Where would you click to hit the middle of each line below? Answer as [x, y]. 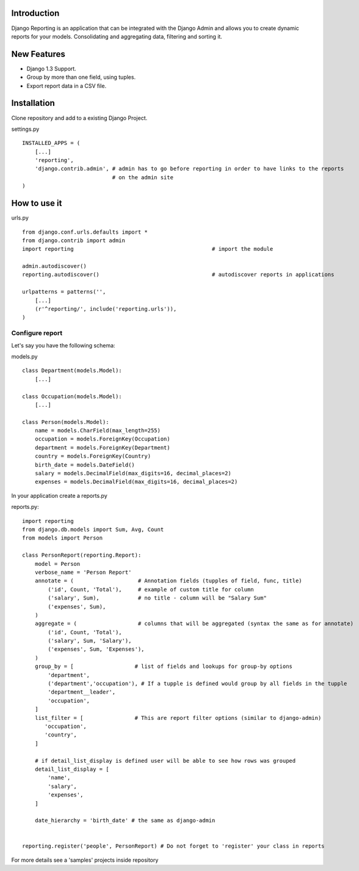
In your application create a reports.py [60, 495]
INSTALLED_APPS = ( [51, 143]
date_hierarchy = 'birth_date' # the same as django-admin [125, 821]
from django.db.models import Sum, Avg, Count [93, 529]
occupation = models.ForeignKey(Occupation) [102, 439]
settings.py [25, 129]
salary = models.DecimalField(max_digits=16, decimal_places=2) [133, 473]
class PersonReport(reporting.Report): [82, 555]
